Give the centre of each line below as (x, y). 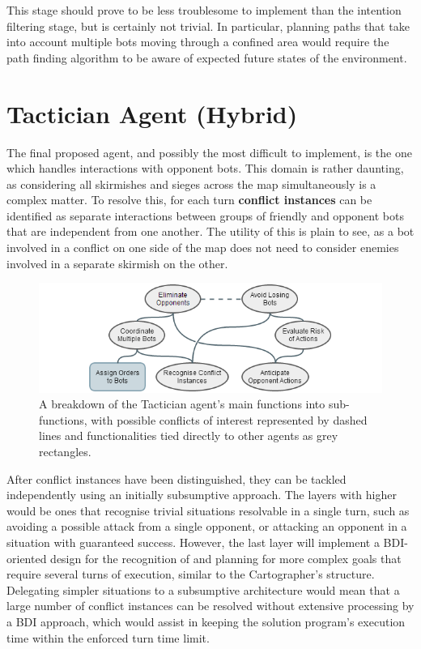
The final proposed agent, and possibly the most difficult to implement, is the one (209, 152)
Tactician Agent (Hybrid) (152, 113)
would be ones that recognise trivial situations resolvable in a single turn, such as (208, 510)
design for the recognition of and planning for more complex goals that (226, 558)
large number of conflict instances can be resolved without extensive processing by (210, 606)
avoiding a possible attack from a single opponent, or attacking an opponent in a (207, 526)
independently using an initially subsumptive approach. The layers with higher (202, 495)
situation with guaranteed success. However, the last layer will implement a (193, 542)
